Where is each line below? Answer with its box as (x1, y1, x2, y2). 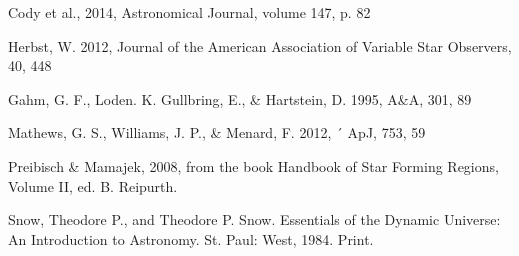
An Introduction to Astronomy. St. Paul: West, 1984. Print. (8, 228, 374, 249)
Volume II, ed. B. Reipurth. (8, 175, 178, 196)
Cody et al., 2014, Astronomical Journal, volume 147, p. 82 (8, 2, 371, 22)
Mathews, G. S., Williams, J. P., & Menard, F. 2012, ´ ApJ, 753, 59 (8, 122, 426, 143)
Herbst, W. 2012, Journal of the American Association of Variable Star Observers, (8, 35, 512, 56)
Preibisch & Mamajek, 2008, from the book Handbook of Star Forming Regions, (8, 155, 499, 176)
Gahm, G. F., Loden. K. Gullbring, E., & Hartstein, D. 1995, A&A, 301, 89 (8, 88, 472, 109)
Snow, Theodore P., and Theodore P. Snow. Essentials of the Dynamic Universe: (8, 209, 501, 230)
